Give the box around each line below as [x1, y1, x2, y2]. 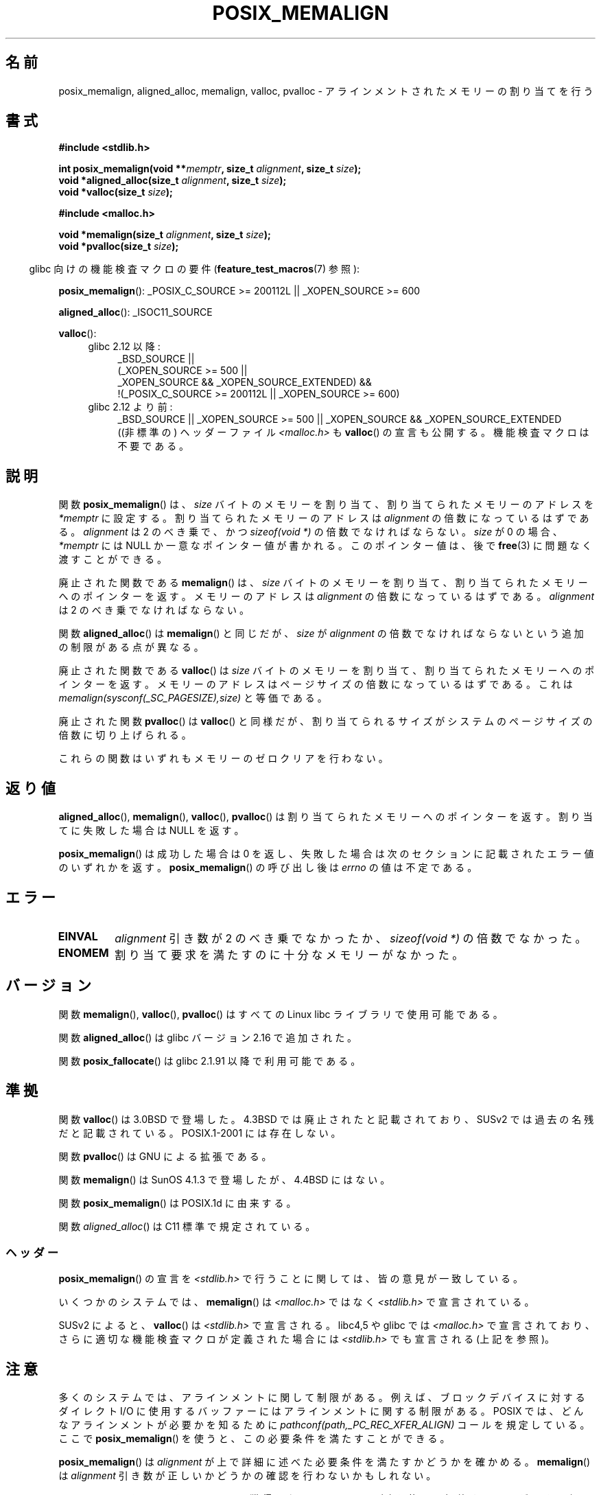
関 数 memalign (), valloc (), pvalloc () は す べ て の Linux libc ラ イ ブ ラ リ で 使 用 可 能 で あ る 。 [58, 1008, 503, 1020]
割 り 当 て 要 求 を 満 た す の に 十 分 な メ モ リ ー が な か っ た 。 [115, 947, 464, 962]
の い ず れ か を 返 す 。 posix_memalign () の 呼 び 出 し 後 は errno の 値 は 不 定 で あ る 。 [58, 861, 478, 874]
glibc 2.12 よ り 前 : [88, 401, 173, 413]
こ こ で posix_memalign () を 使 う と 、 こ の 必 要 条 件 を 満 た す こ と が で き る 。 [58, 1433, 450, 1445]
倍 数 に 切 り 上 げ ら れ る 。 [58, 729, 191, 741]
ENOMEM [58, 945, 109, 960]
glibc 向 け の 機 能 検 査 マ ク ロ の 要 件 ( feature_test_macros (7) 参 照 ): [29, 263, 360, 275]
